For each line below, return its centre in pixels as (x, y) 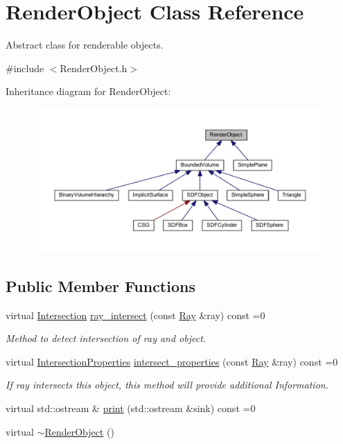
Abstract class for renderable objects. (85, 45)
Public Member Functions (100, 285)
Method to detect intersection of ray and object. (106, 338)
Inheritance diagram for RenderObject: (88, 91)
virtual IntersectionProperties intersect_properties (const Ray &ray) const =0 (172, 361)
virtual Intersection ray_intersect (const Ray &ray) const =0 (135, 315)
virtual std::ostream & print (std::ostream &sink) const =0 (131, 408)
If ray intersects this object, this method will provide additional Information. (167, 385)
